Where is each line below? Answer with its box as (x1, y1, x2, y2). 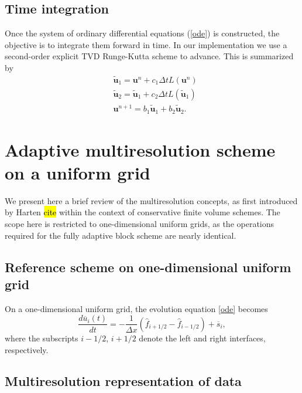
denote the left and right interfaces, (139, 331, 266, 344)
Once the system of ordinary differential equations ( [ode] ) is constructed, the (5, 27, 280, 39)
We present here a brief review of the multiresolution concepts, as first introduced (5, 194, 298, 206)
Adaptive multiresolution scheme (5, 137, 276, 161)
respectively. (5, 343, 49, 355)
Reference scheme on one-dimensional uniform (5, 258, 291, 276)
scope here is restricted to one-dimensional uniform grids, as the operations (5, 218, 274, 230)
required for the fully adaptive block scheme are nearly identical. (5, 229, 236, 241)
